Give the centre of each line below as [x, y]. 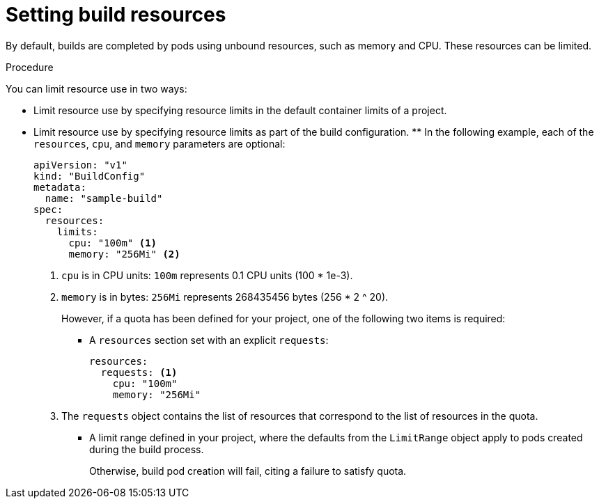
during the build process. [147, 449]
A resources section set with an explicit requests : [209, 340]
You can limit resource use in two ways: [96, 88]
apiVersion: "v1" [80, 165]
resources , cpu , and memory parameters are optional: [160, 143]
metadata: [60, 187]
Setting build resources [116, 15]
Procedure [30, 67]
